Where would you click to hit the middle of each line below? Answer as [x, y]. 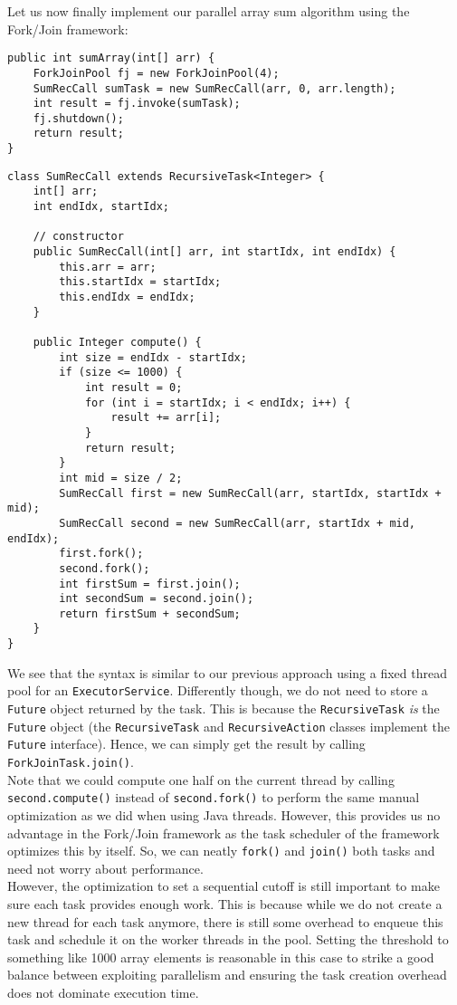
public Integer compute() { [117, 342]
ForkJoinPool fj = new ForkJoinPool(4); [156, 73]
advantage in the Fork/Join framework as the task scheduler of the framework [224, 833]
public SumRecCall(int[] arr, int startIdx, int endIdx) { [214, 252]
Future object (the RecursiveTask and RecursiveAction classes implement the [229, 726]
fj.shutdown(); [78, 118]
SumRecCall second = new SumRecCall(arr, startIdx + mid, [238, 523]
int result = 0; [133, 387]
